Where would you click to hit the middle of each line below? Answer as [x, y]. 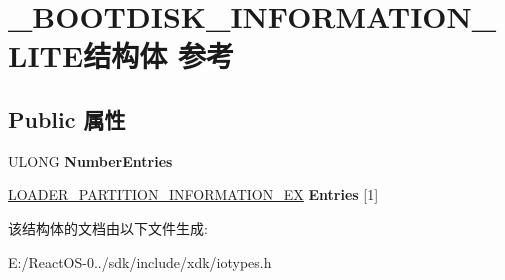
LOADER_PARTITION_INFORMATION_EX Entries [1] [193, 194]
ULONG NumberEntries [90, 160]
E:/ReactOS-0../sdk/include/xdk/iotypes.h [140, 261]
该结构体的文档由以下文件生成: [108, 227]
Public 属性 [67, 118]
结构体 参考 [158, 55]
